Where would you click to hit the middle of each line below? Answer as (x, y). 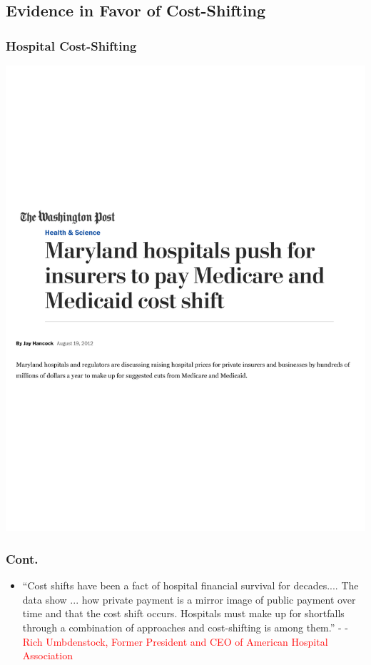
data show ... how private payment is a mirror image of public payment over (189, 599)
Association (47, 655)
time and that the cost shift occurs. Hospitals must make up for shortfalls (183, 613)
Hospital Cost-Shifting (71, 45)
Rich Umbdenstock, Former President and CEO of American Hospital (175, 641)
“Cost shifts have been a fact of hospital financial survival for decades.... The (190, 585)
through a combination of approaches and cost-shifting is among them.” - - (185, 628)
